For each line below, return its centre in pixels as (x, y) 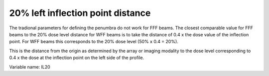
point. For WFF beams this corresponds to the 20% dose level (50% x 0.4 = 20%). (94, 42)
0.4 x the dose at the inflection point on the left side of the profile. (77, 58)
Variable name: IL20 (30, 67)
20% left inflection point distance (80, 13)
